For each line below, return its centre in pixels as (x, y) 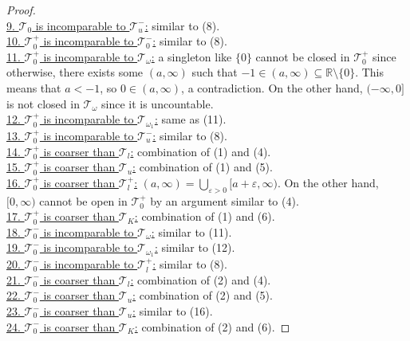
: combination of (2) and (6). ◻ (212, 326)
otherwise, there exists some (75, 72)
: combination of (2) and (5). (203, 295)
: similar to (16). (173, 311)
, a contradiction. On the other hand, (272, 87)
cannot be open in (83, 200)
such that (215, 72)
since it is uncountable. (158, 103)
